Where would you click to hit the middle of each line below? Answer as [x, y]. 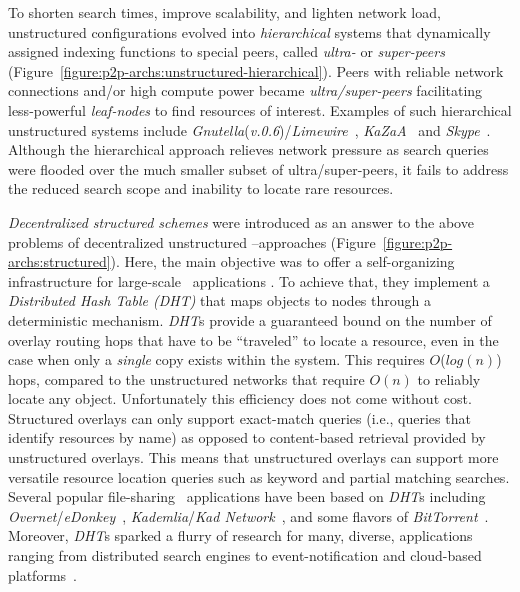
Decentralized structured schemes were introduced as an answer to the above [241, 221]
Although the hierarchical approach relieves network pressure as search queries [248, 149]
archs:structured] [59, 261]
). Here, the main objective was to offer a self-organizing [282, 261]
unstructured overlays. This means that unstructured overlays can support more [253, 457]
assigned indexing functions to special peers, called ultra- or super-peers [226, 51]
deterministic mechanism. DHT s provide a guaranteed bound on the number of [250, 319]
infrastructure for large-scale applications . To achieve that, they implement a [249, 280]
